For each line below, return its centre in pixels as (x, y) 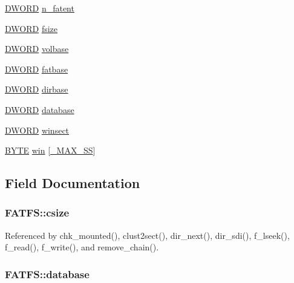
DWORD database (40, 109)
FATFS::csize (37, 213)
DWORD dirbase (37, 89)
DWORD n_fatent (40, 8)
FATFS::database (47, 274)
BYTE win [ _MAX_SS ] (50, 150)
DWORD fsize (31, 28)
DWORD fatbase (37, 69)
